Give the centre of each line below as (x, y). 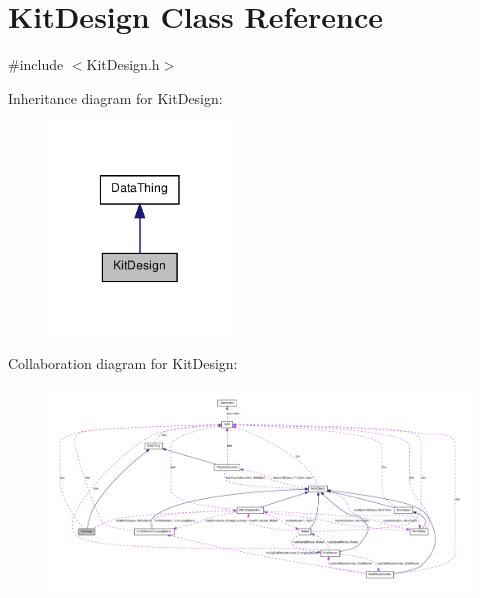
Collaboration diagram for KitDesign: (123, 363)
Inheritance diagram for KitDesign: (115, 97)
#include (36, 64)
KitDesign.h (123, 64)
